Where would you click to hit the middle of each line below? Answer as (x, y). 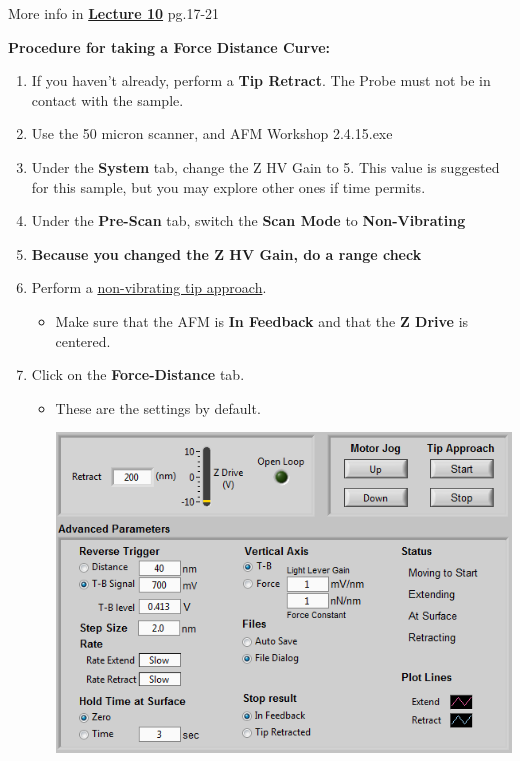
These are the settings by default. (158, 407)
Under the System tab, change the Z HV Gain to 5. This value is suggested (265, 166)
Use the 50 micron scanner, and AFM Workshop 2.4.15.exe (212, 133)
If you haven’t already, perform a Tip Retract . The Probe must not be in (261, 80)
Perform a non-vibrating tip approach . (149, 287)
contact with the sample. (107, 99)
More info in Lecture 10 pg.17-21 (114, 13)
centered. (83, 340)
